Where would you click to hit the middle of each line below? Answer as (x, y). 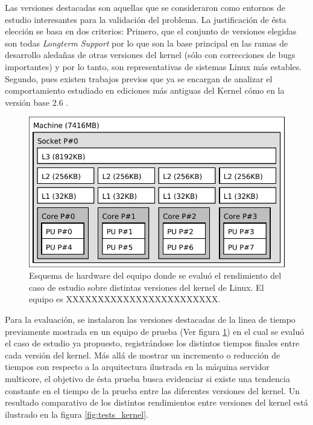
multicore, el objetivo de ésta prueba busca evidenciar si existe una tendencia (147, 378)
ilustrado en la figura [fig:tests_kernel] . (77, 414)
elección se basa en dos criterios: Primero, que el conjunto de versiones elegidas (151, 31)
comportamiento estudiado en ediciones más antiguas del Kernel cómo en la (145, 90)
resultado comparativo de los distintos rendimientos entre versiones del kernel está (156, 402)
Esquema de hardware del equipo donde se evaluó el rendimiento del (155, 275)
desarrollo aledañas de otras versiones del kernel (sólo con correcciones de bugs (150, 55)
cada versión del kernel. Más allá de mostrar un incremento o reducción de (143, 355)
